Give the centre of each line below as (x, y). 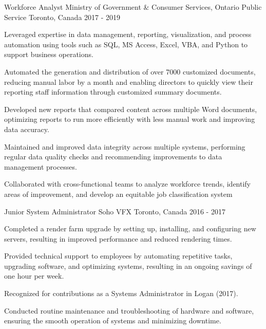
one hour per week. (34, 276)
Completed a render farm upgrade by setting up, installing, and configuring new (130, 229)
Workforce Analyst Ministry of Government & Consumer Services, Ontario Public (133, 7)
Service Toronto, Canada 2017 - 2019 (62, 17)
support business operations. (49, 54)
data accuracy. (27, 129)
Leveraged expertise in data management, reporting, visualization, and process (128, 34)
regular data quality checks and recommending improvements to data (113, 157)
